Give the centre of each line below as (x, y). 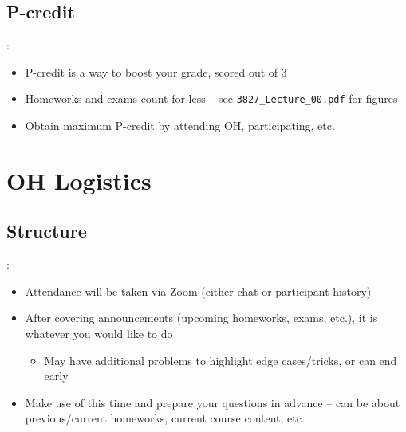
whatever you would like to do (99, 333)
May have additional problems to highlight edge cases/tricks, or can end (221, 360)
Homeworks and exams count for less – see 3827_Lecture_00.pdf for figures (211, 98)
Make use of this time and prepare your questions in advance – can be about (213, 402)
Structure (47, 231)
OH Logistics (79, 180)
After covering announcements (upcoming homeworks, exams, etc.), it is (201, 318)
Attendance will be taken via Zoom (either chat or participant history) (198, 291)
